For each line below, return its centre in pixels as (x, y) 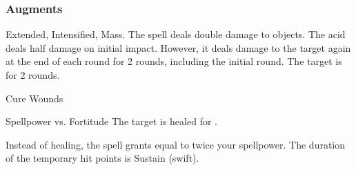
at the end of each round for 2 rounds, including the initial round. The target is (174, 61)
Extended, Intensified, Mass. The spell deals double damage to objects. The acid (176, 34)
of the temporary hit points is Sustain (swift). (102, 158)
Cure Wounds (34, 98)
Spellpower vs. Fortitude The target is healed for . (111, 121)
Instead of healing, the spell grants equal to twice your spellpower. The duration (176, 144)
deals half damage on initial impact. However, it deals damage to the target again (178, 47)
